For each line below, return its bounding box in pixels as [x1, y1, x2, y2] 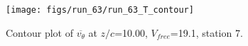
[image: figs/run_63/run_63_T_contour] [6, 5, 194, 15]
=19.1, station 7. [170, 25, 243, 40]
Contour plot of [6, 25, 73, 40]
